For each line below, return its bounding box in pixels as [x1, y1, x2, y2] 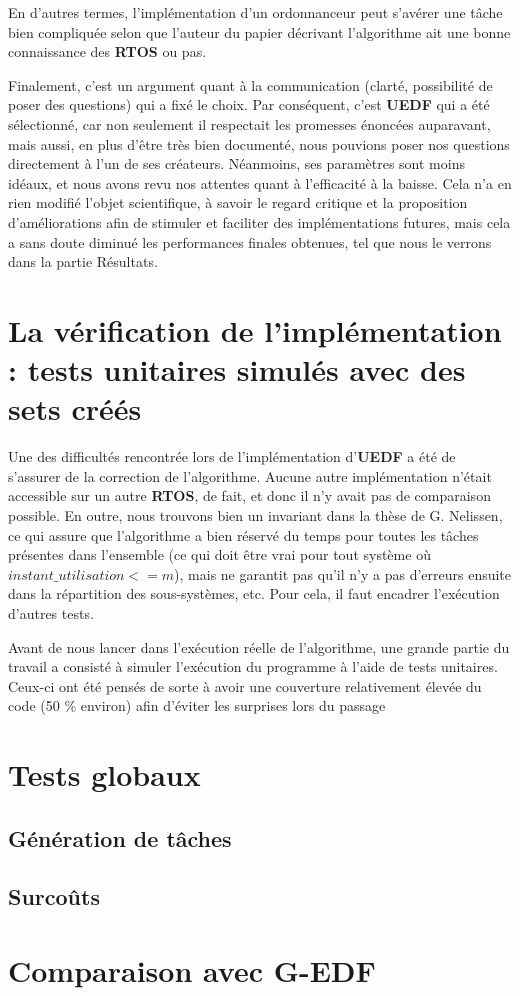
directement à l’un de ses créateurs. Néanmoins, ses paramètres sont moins [8, 153, 465, 174]
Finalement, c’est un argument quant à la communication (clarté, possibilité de [8, 74, 493, 95]
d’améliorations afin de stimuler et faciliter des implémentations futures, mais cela [8, 211, 511, 232]
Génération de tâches [8, 822, 232, 853]
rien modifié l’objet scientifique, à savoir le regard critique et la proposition [8, 192, 468, 213]
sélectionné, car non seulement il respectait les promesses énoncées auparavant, [8, 113, 491, 134]
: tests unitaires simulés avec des [8, 349, 466, 390]
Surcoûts [8, 881, 100, 912]
